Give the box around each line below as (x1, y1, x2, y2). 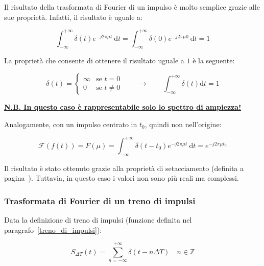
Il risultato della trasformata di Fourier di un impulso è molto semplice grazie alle (4, 2, 260, 12)
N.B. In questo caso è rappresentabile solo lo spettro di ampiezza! (4, 102, 242, 112)
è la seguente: (193, 55, 235, 66)
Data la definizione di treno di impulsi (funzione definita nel (4, 214, 192, 225)
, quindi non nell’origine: (145, 118, 222, 129)
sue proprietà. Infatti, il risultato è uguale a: (4, 11, 142, 22)
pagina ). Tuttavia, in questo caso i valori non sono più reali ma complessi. (4, 173, 239, 183)
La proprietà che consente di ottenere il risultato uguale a (4, 55, 184, 66)
